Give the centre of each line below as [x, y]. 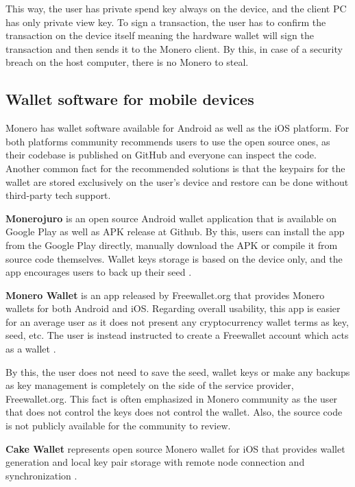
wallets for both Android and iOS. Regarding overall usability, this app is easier [173, 308]
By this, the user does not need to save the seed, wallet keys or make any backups [178, 371]
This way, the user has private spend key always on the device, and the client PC [176, 8]
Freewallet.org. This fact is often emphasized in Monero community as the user [172, 398]
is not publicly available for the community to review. [118, 426]
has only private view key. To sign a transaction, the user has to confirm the [166, 22]
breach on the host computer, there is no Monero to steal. [127, 62]
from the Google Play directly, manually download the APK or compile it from [172, 245]
